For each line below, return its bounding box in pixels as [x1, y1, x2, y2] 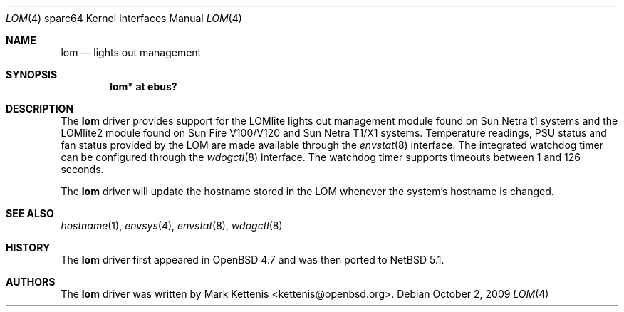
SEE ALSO [6, 207, 54, 219]
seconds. [61, 163, 104, 175]
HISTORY [6, 241, 51, 254]
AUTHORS [6, 276, 56, 288]
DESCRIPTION [6, 103, 74, 115]
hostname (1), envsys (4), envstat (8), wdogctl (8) [61, 219, 283, 232]
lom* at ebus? [110, 80, 177, 93]
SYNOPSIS [6, 68, 58, 80]
